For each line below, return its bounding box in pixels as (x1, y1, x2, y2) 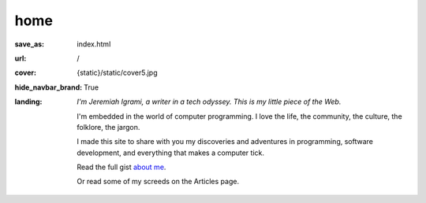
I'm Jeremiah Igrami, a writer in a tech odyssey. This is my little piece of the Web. (77, 97, 342, 106)
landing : (14, 97, 43, 106)
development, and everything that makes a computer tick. (77, 148, 264, 157)
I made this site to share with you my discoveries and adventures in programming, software (77, 137, 374, 146)
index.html (77, 39, 111, 49)
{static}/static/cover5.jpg (77, 68, 158, 78)
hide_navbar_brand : (14, 83, 83, 92)
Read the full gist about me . (77, 162, 166, 172)
